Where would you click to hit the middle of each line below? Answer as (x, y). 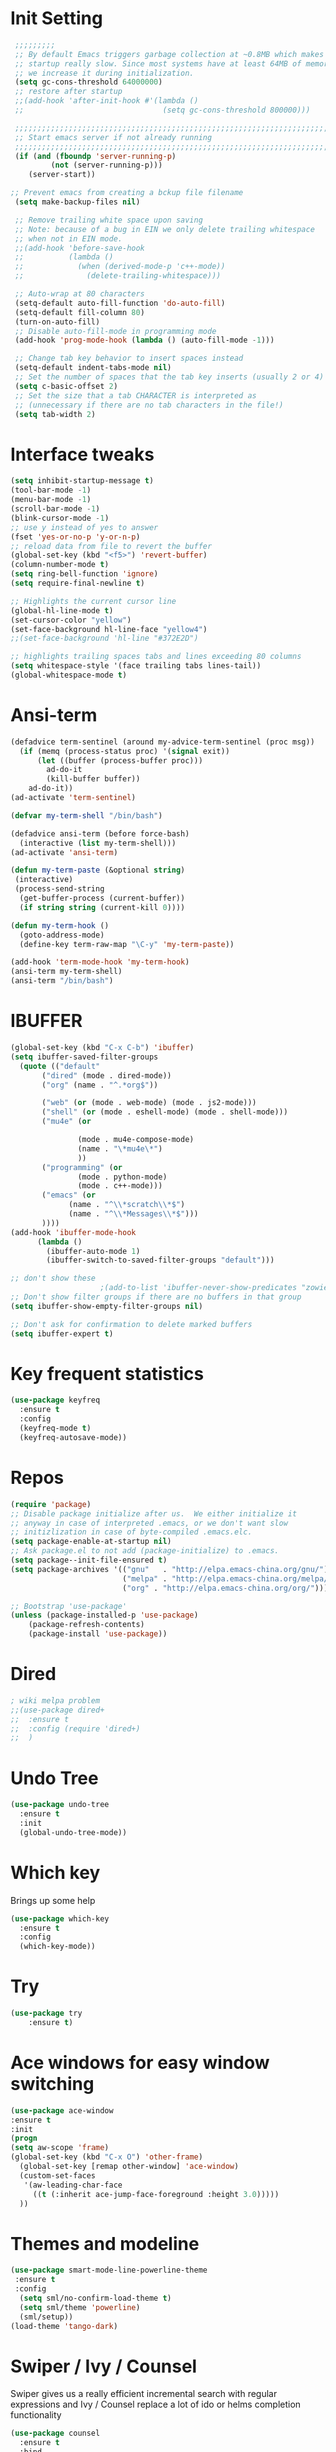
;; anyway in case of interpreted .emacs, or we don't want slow (149, 1523)
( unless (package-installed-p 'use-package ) (104, 1615)
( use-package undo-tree (60, 1805)
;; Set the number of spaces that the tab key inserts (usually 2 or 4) (169, 377)
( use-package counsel (55, 2433)
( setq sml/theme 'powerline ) (80, 2307)
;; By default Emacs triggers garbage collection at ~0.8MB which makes (169, 54)
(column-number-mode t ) (60, 565)
